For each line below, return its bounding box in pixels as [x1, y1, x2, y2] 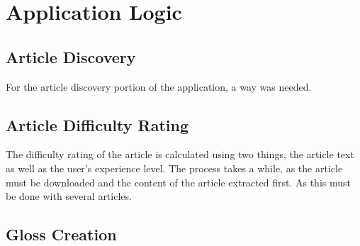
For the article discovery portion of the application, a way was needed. [6, 79, 312, 94]
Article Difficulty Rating [6, 113, 189, 135]
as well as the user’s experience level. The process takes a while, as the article [6, 160, 343, 175]
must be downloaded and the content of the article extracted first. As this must [6, 174, 351, 189]
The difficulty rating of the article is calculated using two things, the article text [6, 147, 354, 162]
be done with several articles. [6, 189, 132, 203]
